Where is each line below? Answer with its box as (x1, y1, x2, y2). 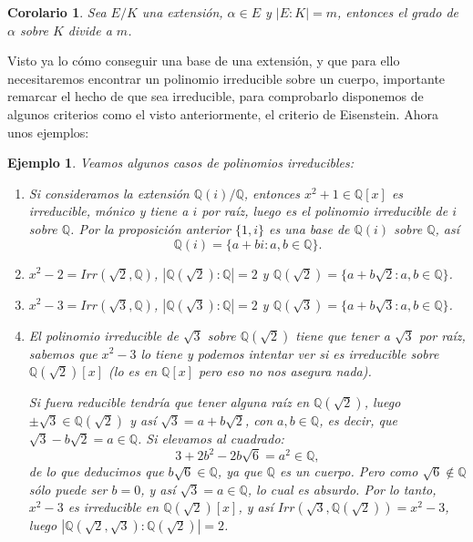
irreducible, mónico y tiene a (28, 201, 189, 220)
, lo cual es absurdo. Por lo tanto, (247, 479, 437, 498)
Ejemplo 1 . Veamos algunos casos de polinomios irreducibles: (7, 153, 355, 172)
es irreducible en (67, 497, 159, 516)
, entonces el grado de (337, 3, 458, 21)
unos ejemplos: (7, 122, 89, 141)
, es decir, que (319, 411, 397, 430)
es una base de (269, 219, 350, 238)
